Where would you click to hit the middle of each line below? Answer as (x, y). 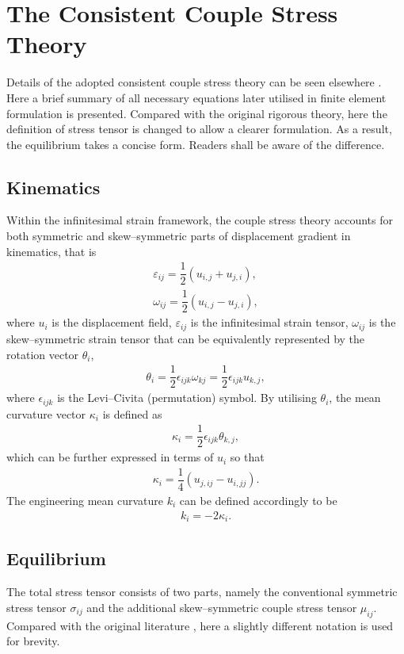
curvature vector (46, 413)
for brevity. (33, 641)
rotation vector (43, 354)
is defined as (132, 413)
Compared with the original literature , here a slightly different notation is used (200, 625)
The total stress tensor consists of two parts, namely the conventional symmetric (202, 592)
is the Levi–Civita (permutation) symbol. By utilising (187, 398)
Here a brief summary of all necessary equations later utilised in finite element (196, 97)
